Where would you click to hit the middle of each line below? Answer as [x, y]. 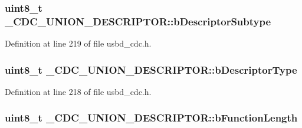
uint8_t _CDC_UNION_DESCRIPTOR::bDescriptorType [151, 69]
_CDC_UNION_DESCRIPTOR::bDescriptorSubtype [138, 21]
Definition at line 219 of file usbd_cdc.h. [78, 43]
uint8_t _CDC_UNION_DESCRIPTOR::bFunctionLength [151, 118]
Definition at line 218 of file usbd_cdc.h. [78, 91]
